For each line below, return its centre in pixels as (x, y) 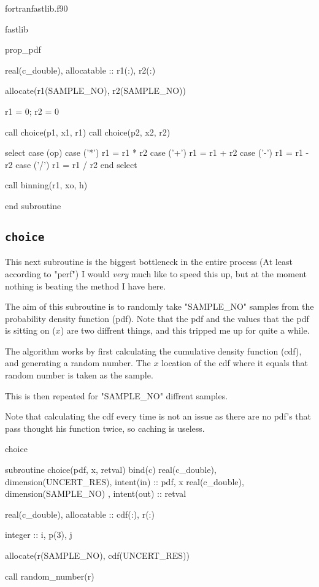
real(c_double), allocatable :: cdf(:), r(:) (80, 514)
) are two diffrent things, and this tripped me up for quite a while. (185, 330)
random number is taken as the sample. (79, 375)
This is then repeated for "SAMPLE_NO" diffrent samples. (117, 395)
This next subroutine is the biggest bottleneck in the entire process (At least (149, 262)
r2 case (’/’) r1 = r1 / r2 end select (71, 164)
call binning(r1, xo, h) (46, 185)
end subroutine (33, 205)
